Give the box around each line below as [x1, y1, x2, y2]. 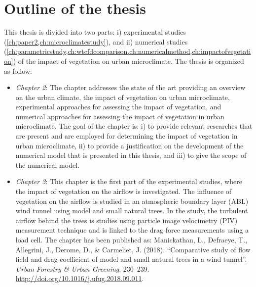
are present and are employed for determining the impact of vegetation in [15, 131, 238, 141]
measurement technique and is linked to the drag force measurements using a [15, 225, 249, 235]
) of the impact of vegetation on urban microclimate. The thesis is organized [13, 55, 244, 66]
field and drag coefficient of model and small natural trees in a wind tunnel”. [15, 254, 247, 264]
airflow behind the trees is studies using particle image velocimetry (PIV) [15, 215, 238, 225]
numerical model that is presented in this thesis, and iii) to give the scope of [15, 150, 247, 160]
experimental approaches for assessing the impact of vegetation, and [15, 101, 221, 112]
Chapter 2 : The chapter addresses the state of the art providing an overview [15, 82, 246, 93]
